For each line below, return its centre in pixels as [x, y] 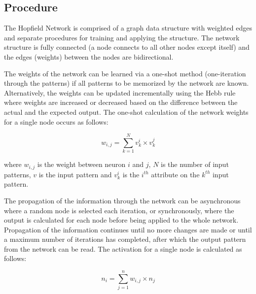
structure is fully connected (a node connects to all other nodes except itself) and [127, 47]
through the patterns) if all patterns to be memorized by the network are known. [127, 83]
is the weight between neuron [81, 164]
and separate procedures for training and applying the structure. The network [122, 37]
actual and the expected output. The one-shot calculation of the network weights [126, 112]
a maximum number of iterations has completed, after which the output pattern [125, 239]
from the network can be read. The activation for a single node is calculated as [123, 248]
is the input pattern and [75, 174]
